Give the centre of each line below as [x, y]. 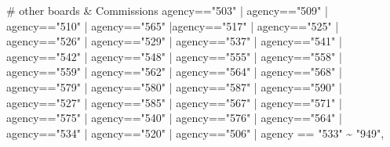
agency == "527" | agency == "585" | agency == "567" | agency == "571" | [174, 102]
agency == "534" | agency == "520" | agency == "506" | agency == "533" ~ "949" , [195, 133]
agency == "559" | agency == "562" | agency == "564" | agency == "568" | [174, 72]
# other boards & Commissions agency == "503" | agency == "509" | [167, 10]
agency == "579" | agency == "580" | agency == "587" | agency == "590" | [174, 86]
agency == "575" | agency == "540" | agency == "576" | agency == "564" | [174, 118]
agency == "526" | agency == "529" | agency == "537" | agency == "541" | [174, 41]
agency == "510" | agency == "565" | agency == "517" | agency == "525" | [173, 25]
